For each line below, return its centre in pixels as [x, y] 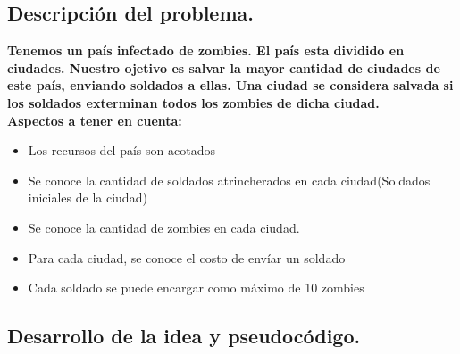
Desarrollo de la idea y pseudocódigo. [184, 336]
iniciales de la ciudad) [88, 198]
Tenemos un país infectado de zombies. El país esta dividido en [206, 50]
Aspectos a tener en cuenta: [95, 120]
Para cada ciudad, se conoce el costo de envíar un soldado [187, 257]
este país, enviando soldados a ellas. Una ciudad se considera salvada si [230, 85]
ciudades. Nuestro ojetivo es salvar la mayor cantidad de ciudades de [224, 67]
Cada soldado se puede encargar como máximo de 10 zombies [196, 288]
